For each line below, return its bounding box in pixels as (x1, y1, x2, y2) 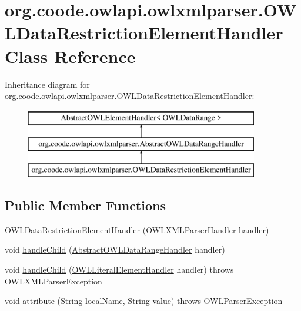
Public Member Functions (5, 196, 166, 214)
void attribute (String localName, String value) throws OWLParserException (5, 295, 283, 307)
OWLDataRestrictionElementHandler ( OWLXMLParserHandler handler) (5, 223, 269, 236)
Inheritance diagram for (5, 78, 90, 90)
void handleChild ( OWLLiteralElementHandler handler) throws (5, 263, 234, 276)
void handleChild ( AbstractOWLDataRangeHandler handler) (5, 243, 225, 256)
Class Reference (5, 44, 136, 68)
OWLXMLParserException (5, 274, 102, 287)
